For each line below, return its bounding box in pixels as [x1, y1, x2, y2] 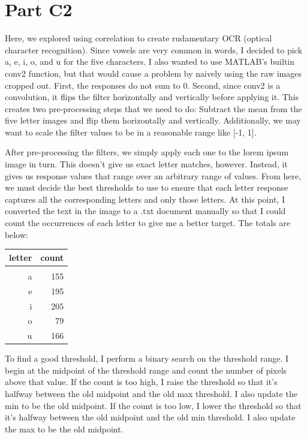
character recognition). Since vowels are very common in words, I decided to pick [5, 43, 302, 56]
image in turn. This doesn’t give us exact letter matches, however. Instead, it [5, 158, 288, 170]
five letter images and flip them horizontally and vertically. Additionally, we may [5, 114, 301, 127]
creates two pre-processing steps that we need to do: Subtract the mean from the [5, 102, 302, 115]
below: [5, 228, 28, 240]
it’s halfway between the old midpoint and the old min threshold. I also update [5, 411, 296, 423]
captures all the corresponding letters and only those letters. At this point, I [5, 193, 285, 205]
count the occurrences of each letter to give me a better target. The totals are [5, 217, 290, 229]
